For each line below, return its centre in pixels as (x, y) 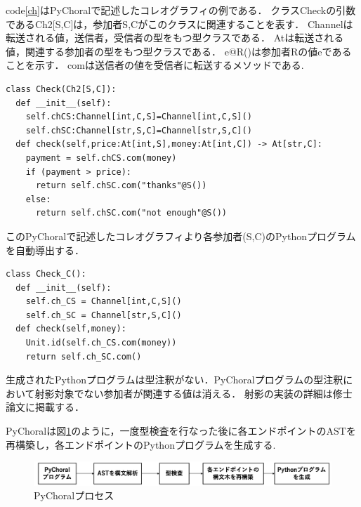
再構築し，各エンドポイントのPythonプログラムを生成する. (141, 444)
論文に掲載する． (45, 407)
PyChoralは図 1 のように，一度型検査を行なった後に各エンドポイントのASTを (181, 431)
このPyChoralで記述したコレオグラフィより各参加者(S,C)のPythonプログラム (181, 236)
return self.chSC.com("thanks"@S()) (121, 186)
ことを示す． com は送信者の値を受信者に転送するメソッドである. (155, 65)
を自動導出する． (45, 250)
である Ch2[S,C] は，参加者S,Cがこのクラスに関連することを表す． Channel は (179, 24)
